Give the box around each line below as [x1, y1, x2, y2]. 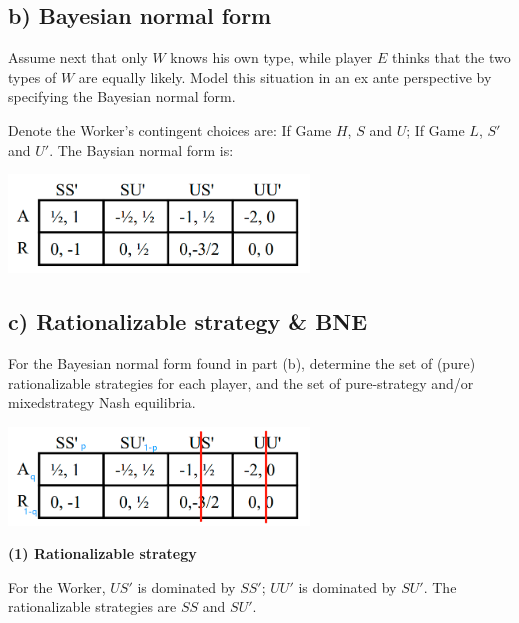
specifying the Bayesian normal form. [8, 86, 236, 107]
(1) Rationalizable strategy [8, 543, 197, 564]
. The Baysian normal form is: [49, 139, 234, 160]
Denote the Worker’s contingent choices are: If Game [8, 119, 332, 140]
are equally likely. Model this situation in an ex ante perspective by [78, 66, 492, 87]
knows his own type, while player [170, 47, 373, 68]
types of [8, 66, 57, 87]
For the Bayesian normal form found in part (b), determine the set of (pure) [8, 352, 476, 373]
